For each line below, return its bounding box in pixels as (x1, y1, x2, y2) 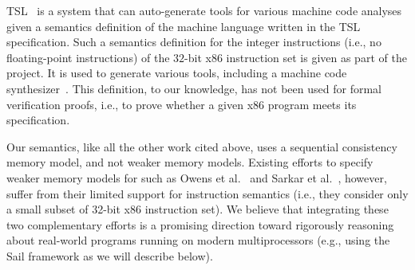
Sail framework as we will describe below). (6, 247, 213, 264)
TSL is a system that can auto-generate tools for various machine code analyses (6, 2, 402, 18)
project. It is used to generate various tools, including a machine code (6, 65, 347, 81)
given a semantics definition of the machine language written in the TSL (6, 18, 361, 34)
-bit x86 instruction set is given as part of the (184, 49, 407, 65)
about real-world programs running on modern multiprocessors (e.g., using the (6, 232, 390, 248)
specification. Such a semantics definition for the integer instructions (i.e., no (6, 33, 381, 50)
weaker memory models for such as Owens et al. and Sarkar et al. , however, (6, 169, 387, 186)
